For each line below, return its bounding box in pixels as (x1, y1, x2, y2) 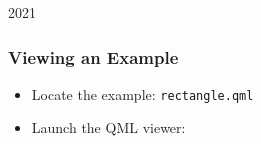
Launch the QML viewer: (31, 117, 186, 138)
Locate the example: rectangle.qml (31, 83, 254, 104)
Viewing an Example (8, 44, 179, 69)
